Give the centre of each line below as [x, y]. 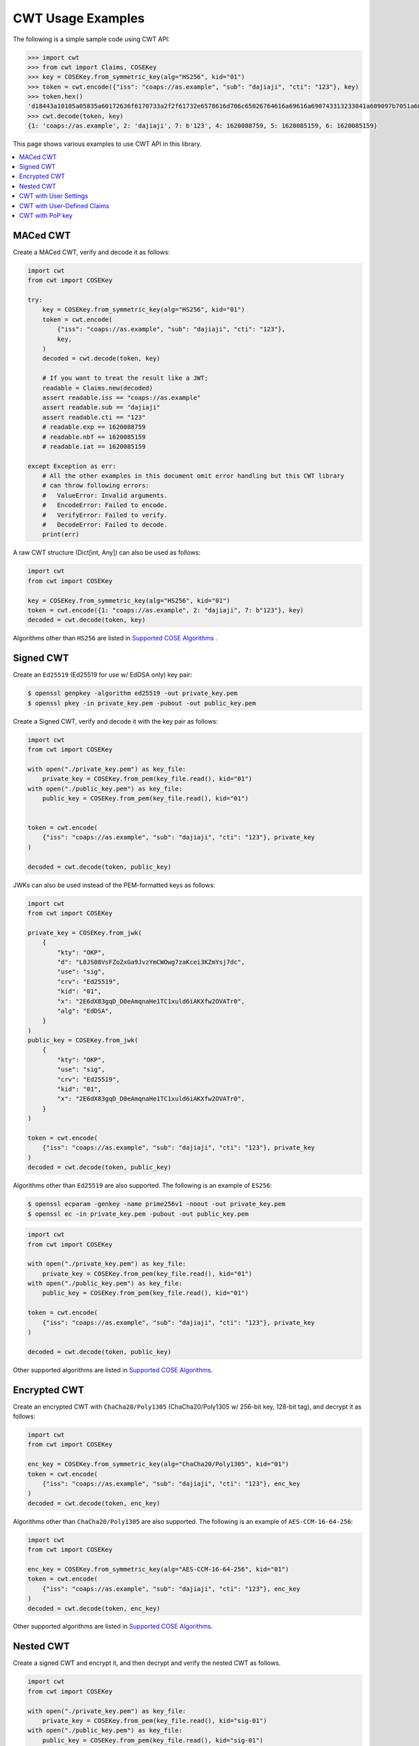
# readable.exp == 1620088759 [94, 427]
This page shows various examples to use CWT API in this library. [107, 144]
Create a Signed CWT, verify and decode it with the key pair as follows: [116, 721]
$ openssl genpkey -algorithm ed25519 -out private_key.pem [133, 694]
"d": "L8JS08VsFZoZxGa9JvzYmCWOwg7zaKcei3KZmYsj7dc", [151, 962]
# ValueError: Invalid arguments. [105, 495]
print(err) [61, 535]
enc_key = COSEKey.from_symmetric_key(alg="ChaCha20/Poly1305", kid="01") [159, 1464]
